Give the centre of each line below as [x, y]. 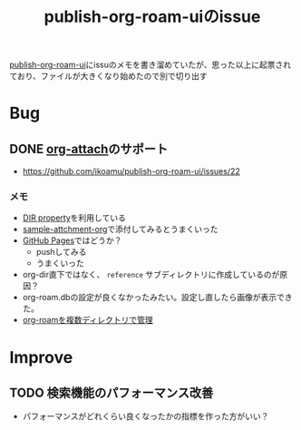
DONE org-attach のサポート [89, 149]
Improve [41, 357]
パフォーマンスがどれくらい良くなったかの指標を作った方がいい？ [146, 416]
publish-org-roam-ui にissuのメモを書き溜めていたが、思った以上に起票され [150, 65]
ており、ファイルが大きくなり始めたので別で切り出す [109, 76]
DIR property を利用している [74, 218]
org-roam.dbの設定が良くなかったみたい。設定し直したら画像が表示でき [157, 298]
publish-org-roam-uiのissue [152, 17]
